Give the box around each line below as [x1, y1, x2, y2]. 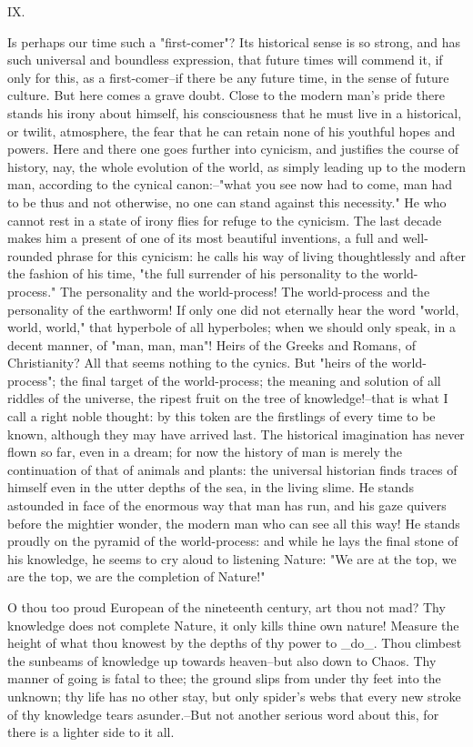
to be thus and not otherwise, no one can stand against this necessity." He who [7, 192, 447, 211]
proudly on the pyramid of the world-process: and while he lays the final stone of [7, 531, 458, 550]
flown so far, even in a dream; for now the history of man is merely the [7, 442, 403, 461]
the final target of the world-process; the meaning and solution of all [59, 370, 441, 389]
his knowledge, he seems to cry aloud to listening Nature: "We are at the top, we [7, 549, 457, 568]
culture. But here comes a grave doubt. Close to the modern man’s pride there [7, 86, 445, 105]
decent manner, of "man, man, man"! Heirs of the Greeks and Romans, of [7, 335, 416, 354]
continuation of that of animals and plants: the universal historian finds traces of [7, 459, 458, 479]
